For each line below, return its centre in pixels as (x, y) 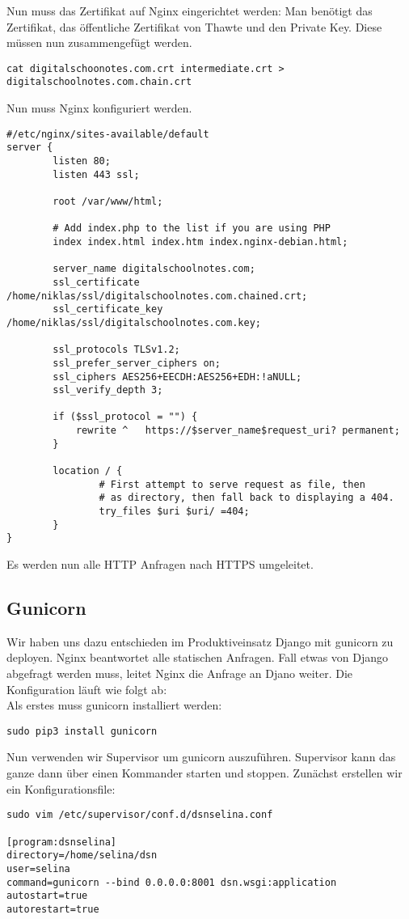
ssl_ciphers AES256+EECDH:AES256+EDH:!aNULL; (177, 377)
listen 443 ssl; (96, 174)
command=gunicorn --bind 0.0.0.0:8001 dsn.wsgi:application (172, 882)
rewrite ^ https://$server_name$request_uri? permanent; (238, 431)
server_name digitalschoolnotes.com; (154, 269)
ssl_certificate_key (108, 309)
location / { (88, 471)
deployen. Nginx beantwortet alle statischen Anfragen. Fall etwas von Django (198, 657)
